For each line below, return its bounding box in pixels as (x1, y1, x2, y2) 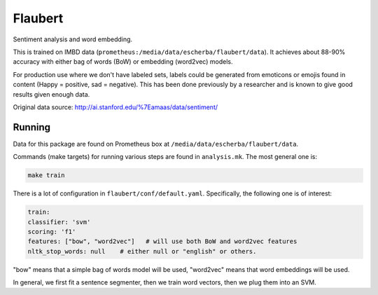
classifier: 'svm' (27, 218, 91, 226)
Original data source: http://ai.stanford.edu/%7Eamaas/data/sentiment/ (13, 102, 218, 111)
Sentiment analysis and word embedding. (13, 35, 133, 43)
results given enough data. (13, 90, 90, 98)
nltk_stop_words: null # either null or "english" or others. (27, 247, 257, 255)
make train (27, 172, 65, 179)
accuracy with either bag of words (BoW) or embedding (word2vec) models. (13, 57, 233, 66)
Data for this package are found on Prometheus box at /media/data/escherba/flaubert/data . (13, 139, 299, 148)
